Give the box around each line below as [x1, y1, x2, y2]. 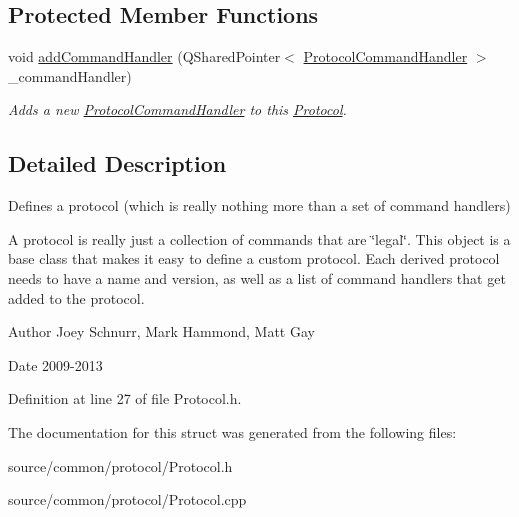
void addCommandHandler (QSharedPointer [8, 46, 281, 67]
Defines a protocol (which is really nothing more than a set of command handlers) [8, 195, 511, 216]
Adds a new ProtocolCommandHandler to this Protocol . [8, 99, 347, 120]
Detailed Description [8, 148, 227, 179]
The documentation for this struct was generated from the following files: [8, 421, 457, 442]
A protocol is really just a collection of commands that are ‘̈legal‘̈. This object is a [8, 228, 511, 249]
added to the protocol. [8, 287, 145, 308]
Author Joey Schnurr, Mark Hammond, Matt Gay [8, 321, 315, 342]
